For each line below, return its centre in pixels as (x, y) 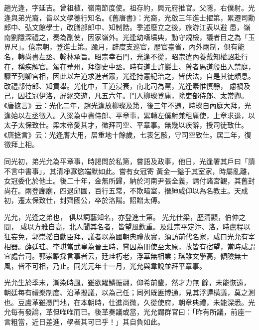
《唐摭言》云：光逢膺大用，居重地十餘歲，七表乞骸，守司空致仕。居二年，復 (128, 134)
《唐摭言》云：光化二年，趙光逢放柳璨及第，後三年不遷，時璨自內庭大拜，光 (128, 105)
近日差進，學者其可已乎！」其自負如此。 (98, 321)
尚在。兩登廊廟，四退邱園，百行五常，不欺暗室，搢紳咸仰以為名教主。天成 (126, 190)
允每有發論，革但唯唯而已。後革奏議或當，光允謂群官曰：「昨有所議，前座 (124, 312)
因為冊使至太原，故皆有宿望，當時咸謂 (192, 246)
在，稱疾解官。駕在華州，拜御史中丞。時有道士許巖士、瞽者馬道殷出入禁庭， (129, 66)
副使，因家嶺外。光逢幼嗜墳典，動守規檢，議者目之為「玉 (161, 37)
